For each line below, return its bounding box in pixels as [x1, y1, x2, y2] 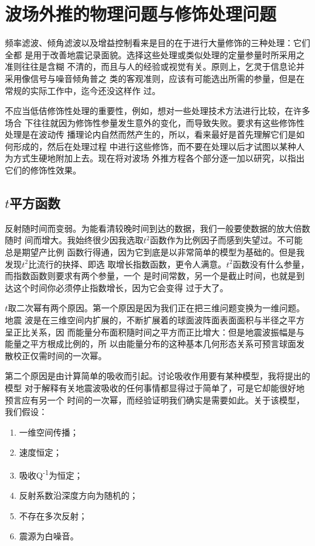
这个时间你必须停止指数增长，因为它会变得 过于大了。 [13, 281, 228, 294]
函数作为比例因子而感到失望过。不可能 [150, 234, 303, 246]
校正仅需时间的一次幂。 [13, 349, 107, 362]
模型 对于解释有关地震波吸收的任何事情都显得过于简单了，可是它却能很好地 [5, 381, 305, 394]
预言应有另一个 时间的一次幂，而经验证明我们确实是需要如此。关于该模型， [5, 393, 305, 406]
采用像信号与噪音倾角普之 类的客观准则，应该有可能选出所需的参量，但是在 [5, 72, 305, 84]
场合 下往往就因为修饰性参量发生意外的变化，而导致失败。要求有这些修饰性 [5, 116, 305, 129]
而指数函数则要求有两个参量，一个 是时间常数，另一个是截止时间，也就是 [5, 269, 296, 282]
